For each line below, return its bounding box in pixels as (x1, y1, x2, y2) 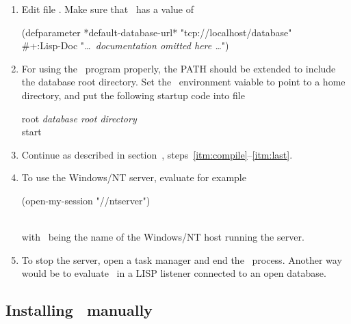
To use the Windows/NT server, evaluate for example (21, 170, 246, 185)
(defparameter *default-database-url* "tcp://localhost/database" (21, 25, 292, 39)
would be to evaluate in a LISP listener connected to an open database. (21, 266, 326, 280)
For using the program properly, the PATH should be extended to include (21, 61, 336, 75)
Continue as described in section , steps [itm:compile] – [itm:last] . (21, 147, 293, 161)
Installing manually (5, 299, 153, 321)
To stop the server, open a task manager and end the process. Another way (21, 252, 342, 267)
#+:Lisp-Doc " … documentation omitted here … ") (21, 38, 229, 53)
